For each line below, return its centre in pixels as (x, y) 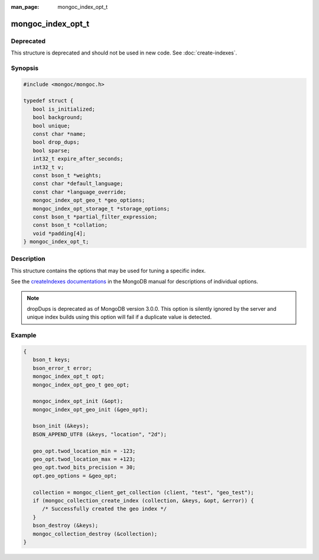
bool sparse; (52, 150)
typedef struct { (48, 101)
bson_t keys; (52, 360)
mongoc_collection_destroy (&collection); (95, 534)
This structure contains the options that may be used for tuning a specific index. (108, 271)
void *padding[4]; (59, 233)
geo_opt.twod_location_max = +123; (84, 459)
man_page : (25, 7)
